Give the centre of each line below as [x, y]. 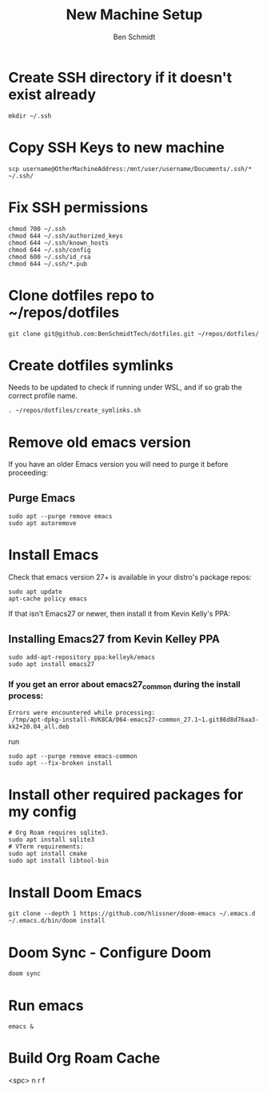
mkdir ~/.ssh [30, 116]
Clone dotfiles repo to [81, 295]
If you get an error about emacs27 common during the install [125, 685]
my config [43, 811]
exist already [52, 94]
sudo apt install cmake [48, 854]
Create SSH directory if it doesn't [120, 77]
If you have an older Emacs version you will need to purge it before [119, 465]
